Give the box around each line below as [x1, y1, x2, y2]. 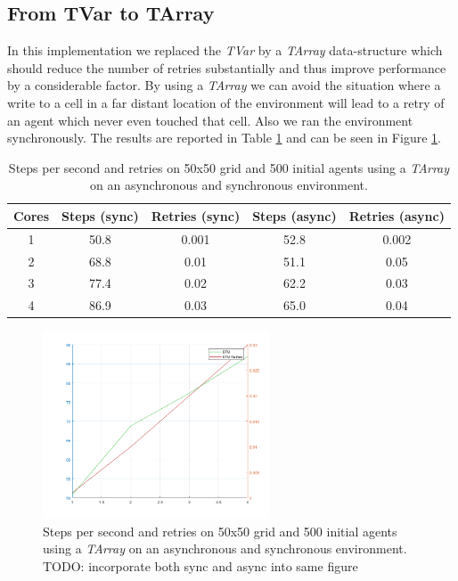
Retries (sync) [151, 206, 241, 225]
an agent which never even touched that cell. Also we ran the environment [7, 110, 413, 129]
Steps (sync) [61, 206, 139, 225]
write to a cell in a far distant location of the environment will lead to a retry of [7, 93, 445, 111]
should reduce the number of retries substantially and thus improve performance [7, 58, 446, 77]
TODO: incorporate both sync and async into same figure [43, 556, 358, 575]
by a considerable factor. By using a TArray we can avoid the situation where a [7, 76, 441, 94]
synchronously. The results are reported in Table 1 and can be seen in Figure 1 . [7, 128, 441, 147]
